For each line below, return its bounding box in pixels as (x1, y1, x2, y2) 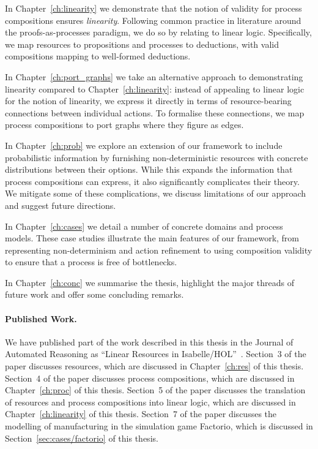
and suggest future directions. (5, 198, 116, 211)
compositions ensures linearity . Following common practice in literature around (5, 13, 301, 26)
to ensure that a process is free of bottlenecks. (5, 255, 177, 268)
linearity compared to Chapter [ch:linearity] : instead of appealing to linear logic (5, 82, 305, 95)
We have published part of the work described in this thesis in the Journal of (5, 335, 294, 348)
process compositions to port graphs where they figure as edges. (5, 118, 244, 131)
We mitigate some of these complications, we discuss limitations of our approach (5, 187, 306, 200)
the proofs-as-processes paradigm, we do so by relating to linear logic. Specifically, (5, 26, 312, 39)
